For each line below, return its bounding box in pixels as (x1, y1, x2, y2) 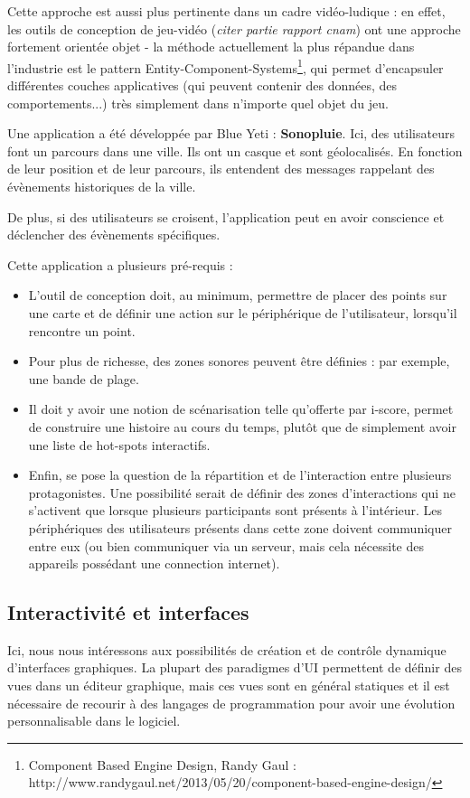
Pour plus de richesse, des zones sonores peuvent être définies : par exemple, (28, 352, 450, 371)
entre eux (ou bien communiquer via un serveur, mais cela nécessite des (28, 536, 425, 555)
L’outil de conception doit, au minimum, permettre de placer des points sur (28, 286, 447, 305)
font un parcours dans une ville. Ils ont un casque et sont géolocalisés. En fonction (7, 141, 463, 160)
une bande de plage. (28, 369, 139, 388)
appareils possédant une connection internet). (28, 554, 280, 573)
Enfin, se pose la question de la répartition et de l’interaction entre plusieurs (28, 465, 452, 484)
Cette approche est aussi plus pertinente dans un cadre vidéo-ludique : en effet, (7, 2, 446, 20)
